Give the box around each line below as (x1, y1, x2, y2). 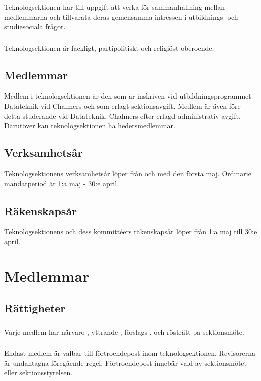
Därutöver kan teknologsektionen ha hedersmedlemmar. (4, 120, 176, 131)
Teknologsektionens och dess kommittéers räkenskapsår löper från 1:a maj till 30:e (4, 226, 257, 237)
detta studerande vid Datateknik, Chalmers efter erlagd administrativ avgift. (4, 110, 241, 121)
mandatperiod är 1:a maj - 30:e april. (4, 178, 119, 188)
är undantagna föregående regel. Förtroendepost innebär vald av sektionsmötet (4, 357, 247, 368)
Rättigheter (4, 300, 66, 316)
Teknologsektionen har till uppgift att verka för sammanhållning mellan (4, 1, 225, 12)
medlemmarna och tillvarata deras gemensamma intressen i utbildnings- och (4, 11, 238, 22)
